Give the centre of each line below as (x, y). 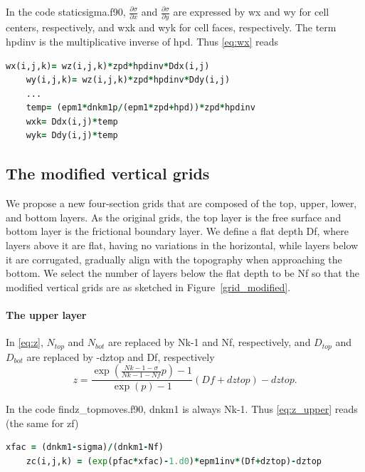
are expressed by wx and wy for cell (251, 11)
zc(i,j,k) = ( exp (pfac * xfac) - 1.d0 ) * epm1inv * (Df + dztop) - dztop (174, 462)
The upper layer (46, 315)
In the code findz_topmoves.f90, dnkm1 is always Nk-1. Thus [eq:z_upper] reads (182, 409)
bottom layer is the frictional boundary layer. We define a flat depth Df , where (177, 231)
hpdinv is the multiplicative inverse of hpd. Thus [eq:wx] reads (142, 41)
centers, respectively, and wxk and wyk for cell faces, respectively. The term (171, 27)
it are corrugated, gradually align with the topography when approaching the (174, 259)
